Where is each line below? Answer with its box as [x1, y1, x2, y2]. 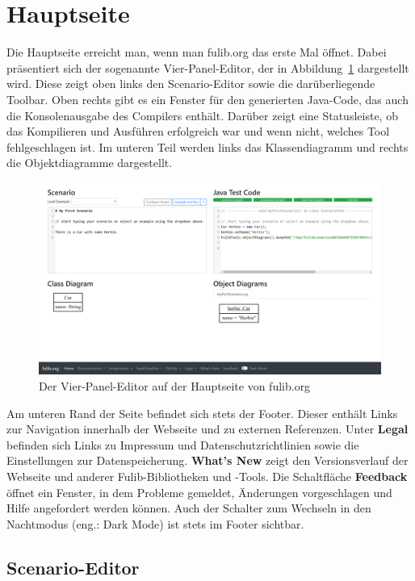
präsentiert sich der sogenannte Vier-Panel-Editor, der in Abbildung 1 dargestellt [6, 59, 409, 76]
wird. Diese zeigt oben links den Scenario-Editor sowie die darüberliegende [6, 75, 375, 92]
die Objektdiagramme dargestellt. [6, 154, 173, 171]
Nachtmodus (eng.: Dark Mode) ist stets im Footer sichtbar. [6, 515, 304, 532]
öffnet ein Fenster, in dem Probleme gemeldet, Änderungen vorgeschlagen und [6, 483, 392, 500]
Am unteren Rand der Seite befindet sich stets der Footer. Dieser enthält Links [6, 404, 398, 421]
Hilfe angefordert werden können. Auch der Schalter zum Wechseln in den [6, 499, 371, 516]
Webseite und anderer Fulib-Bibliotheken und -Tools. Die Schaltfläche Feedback [6, 467, 408, 484]
